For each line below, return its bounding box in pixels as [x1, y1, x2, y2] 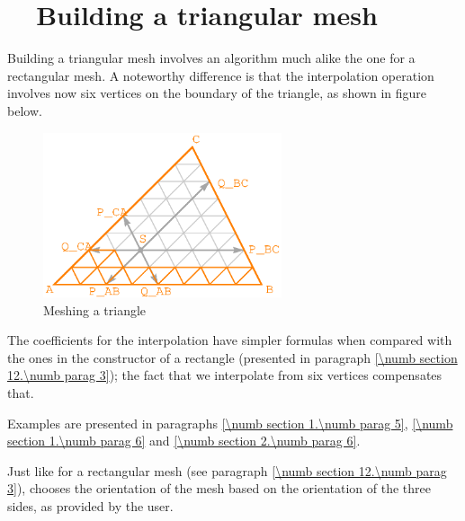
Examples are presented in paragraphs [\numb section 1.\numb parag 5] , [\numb [7, 413, 453, 432]
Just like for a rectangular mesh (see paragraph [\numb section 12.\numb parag [7, 461, 447, 480]
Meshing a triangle [43, 300, 147, 319]
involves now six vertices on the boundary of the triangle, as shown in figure [7, 84, 427, 102]
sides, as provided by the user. [7, 496, 174, 515]
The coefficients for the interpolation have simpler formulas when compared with [7, 331, 452, 349]
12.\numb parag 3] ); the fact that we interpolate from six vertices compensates [7, 366, 443, 384]
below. [7, 101, 42, 119]
